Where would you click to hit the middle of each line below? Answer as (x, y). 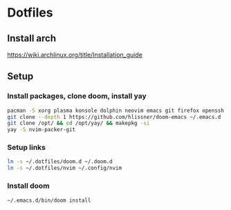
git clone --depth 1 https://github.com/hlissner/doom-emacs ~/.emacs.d (114, 117)
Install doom (28, 186)
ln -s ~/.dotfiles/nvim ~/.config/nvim (65, 168)
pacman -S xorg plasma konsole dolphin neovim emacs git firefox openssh (116, 111)
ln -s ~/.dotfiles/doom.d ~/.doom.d (60, 162)
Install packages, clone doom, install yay (77, 96)
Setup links (27, 148)
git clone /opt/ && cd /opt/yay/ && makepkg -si (78, 123)
